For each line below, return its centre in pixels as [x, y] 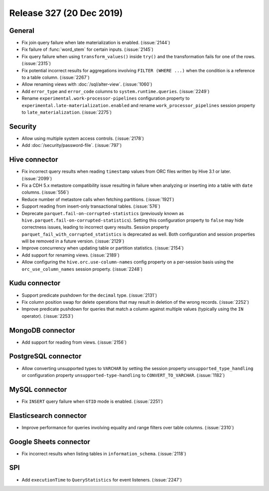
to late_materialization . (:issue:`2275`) [67, 112]
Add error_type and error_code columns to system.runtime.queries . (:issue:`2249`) [116, 91]
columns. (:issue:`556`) [45, 192]
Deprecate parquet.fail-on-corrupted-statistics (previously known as [103, 213]
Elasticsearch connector [48, 416]
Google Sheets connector [50, 441]
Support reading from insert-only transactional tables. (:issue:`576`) [91, 206]
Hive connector [34, 160]
